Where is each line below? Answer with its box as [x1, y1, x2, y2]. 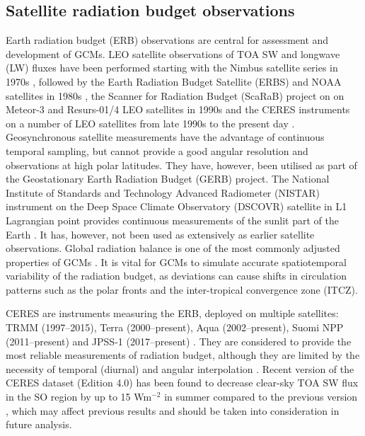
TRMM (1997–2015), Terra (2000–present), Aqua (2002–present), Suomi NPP [6, 320, 344, 335]
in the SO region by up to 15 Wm [6, 389, 152, 404]
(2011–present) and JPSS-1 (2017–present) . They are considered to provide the [6, 333, 352, 348]
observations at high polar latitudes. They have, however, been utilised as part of [6, 157, 357, 172]
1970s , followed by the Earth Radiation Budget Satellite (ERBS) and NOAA [6, 74, 342, 88]
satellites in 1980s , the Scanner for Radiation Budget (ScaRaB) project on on [6, 88, 344, 103]
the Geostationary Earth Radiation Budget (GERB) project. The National [6, 171, 330, 186]
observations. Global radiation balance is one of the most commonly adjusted [6, 241, 340, 256]
